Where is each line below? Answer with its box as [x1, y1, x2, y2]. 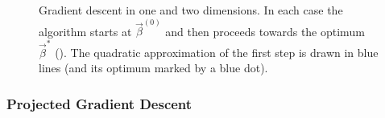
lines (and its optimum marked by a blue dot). [39, 59, 268, 76]
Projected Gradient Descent [6, 93, 192, 113]
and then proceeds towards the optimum [165, 22, 365, 39]
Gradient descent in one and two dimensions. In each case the [39, 2, 343, 18]
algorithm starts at [39, 22, 132, 39]
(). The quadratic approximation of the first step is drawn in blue [55, 43, 379, 60]
